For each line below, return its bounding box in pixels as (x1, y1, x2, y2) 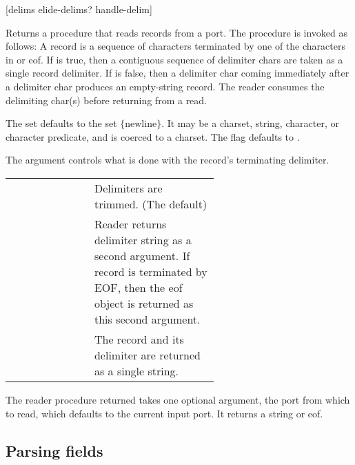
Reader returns (94, 215, 167, 232)
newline (125, 119, 157, 130)
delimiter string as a (94, 231, 192, 248)
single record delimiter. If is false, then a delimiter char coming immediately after (6, 66, 349, 80)
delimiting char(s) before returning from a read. (6, 92, 207, 107)
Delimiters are (94, 179, 163, 196)
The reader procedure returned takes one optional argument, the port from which (6, 392, 350, 406)
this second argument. (94, 310, 201, 327)
